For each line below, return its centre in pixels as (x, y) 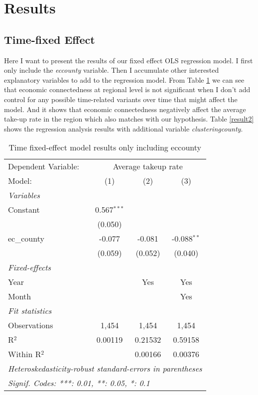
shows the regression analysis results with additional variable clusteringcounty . (124, 128)
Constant (24, 210)
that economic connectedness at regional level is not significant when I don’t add (127, 89)
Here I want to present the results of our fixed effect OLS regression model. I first (129, 60)
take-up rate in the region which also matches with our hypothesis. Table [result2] (129, 119)
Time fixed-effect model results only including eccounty (105, 147)
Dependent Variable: (44, 166)
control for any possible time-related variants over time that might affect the (121, 99)
